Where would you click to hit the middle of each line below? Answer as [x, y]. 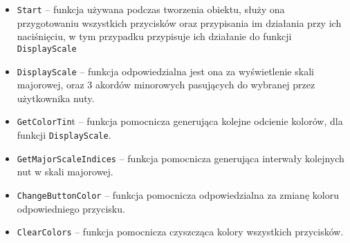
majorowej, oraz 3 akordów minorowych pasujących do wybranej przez [166, 85]
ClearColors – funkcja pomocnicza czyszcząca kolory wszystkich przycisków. [180, 232]
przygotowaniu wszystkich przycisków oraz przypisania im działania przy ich [179, 22]
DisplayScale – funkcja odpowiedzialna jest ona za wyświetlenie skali [165, 71]
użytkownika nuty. [56, 98]
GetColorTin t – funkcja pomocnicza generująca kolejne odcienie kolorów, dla [180, 121]
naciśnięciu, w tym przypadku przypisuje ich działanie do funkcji [154, 36]
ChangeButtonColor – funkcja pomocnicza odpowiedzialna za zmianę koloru [178, 194]
